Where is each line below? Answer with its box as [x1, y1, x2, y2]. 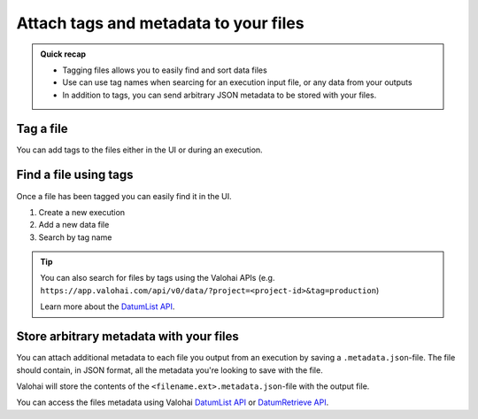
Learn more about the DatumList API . [40, 301, 175, 312]
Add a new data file [38, 220, 110, 230]
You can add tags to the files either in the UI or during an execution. [16, 144, 263, 155]
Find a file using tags [16, 167, 134, 182]
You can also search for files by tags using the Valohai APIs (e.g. [40, 273, 275, 283]
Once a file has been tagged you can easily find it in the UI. [16, 190, 232, 201]
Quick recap [40, 49, 87, 59]
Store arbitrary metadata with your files [16, 329, 239, 345]
